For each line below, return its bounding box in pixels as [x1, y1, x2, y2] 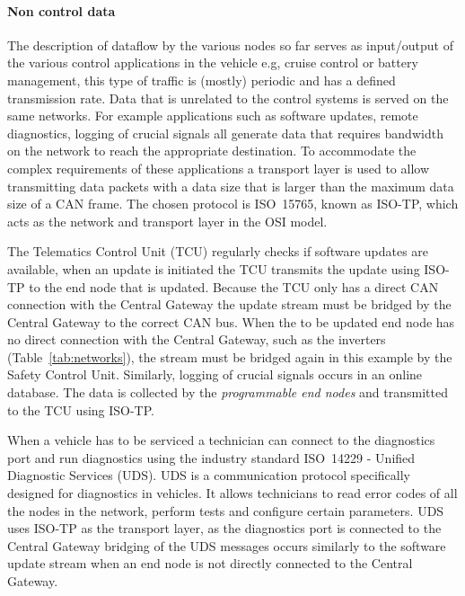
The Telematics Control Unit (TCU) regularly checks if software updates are [7, 242, 429, 261]
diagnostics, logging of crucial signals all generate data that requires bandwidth [7, 123, 443, 142]
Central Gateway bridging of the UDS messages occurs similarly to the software [7, 536, 446, 555]
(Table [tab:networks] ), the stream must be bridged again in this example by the [7, 347, 452, 366]
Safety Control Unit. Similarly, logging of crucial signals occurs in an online [7, 365, 423, 384]
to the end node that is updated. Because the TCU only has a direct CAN [29, 277, 439, 296]
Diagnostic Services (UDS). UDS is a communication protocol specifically [7, 466, 410, 485]
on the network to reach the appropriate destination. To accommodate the [7, 141, 417, 160]
